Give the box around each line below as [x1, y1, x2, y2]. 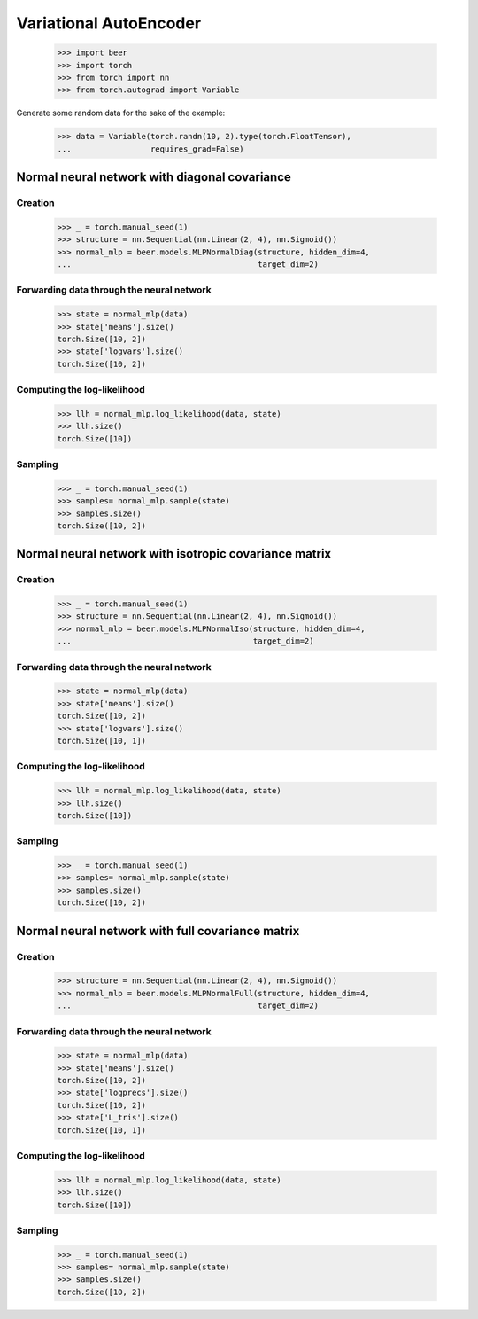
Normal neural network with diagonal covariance [16, 169, 291, 185]
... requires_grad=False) [57, 144, 244, 154]
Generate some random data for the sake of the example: [16, 107, 226, 119]
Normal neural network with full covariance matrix [16, 923, 300, 939]
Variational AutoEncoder [16, 13, 202, 33]
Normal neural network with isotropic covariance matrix [16, 546, 332, 562]
